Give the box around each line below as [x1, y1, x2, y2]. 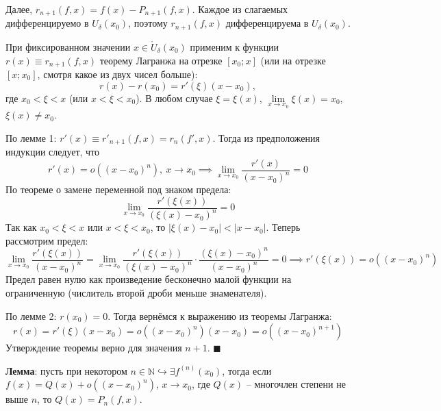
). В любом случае [136, 90, 213, 105]
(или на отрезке [260, 53, 326, 67]
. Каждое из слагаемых [192, 2, 288, 16]
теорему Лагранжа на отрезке [99, 53, 223, 67]
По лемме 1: [5, 130, 57, 145]
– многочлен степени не [246, 377, 346, 391]
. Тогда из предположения [212, 130, 320, 145]
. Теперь [266, 220, 301, 234]
